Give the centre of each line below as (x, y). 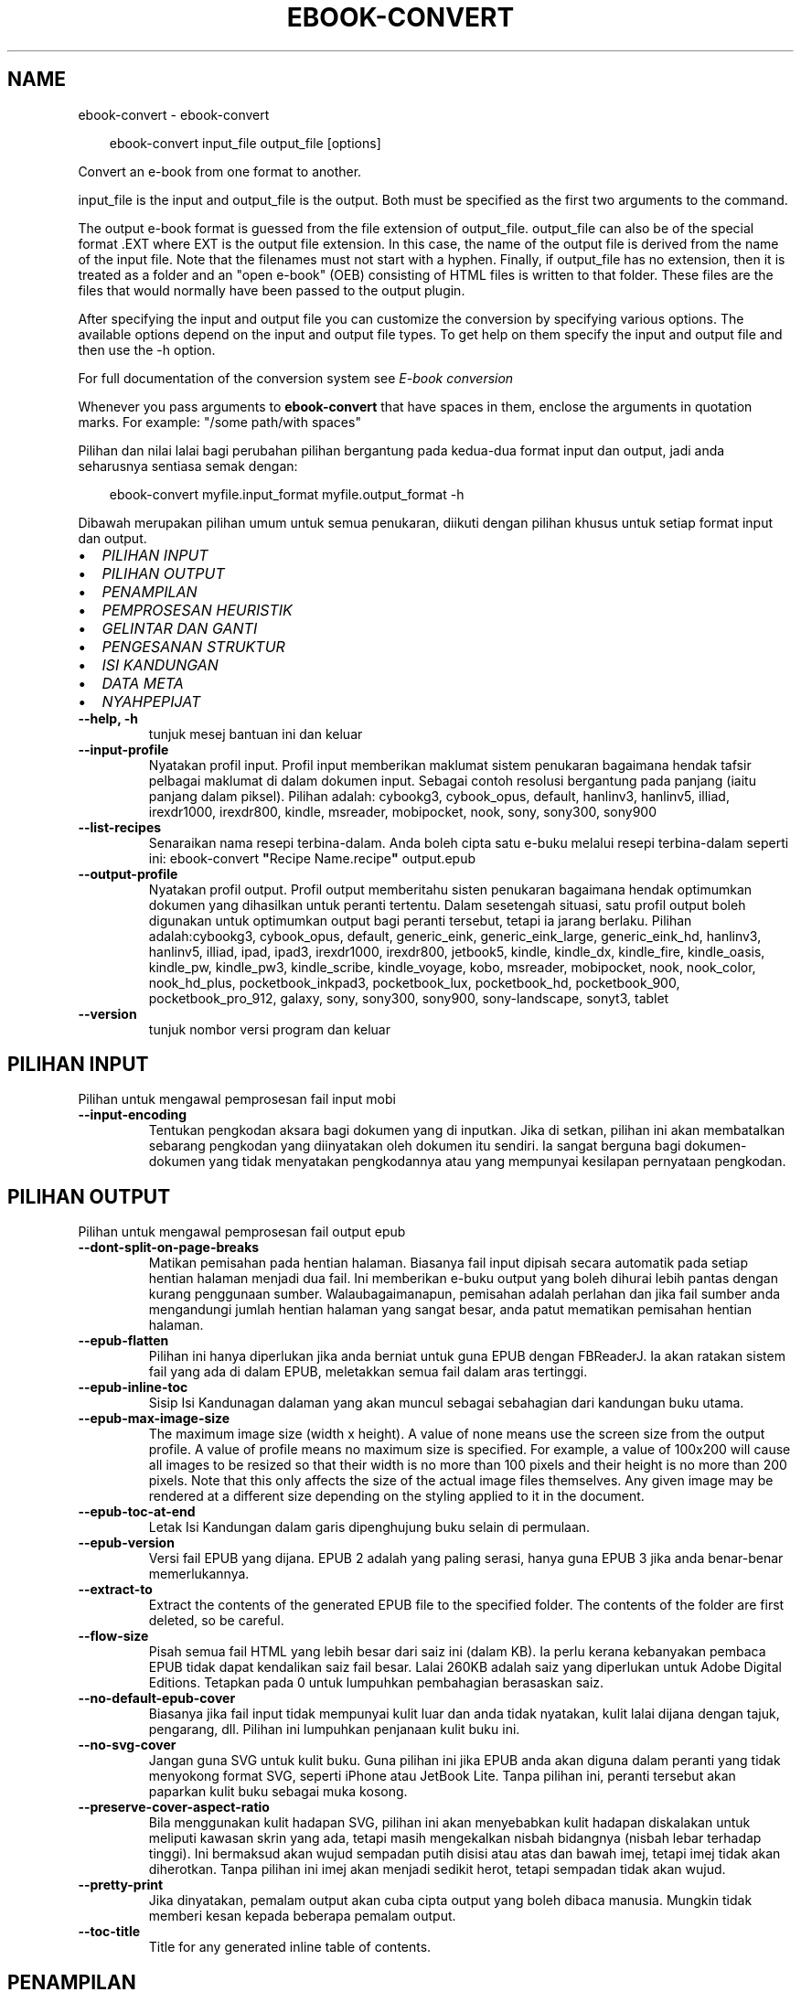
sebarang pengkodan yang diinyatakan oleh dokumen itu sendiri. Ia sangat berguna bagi (415, 1146)
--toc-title (109, 1932)
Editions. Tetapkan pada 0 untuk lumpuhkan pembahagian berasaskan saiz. (376, 1683)
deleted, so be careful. (216, 1621)
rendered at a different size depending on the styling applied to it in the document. (396, 1496)
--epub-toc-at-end (137, 1512)
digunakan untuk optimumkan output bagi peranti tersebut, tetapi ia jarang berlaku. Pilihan (420, 920)
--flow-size (113, 1636)
